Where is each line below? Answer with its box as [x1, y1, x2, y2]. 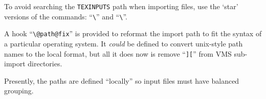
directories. [28, 58, 62, 69]
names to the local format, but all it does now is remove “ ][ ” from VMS [4, 48, 232, 59]
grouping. [4, 85, 34, 96]
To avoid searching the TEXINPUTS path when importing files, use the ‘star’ [4, 1, 238, 11]
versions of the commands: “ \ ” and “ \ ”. [4, 11, 127, 21]
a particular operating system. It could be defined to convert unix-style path [4, 38, 243, 48]
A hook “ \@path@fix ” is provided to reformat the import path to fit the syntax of [4, 28, 262, 39]
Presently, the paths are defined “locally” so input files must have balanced [4, 75, 239, 86]
